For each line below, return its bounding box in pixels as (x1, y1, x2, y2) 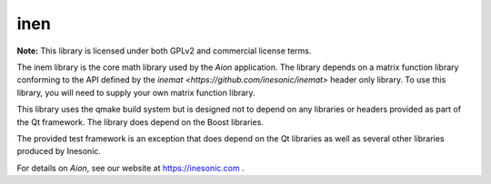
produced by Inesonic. (16, 146, 102, 157)
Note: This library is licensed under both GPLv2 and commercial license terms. (16, 45, 312, 56)
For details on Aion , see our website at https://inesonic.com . (16, 162, 245, 173)
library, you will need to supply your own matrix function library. (16, 87, 256, 98)
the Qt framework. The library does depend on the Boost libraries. (16, 116, 264, 127)
